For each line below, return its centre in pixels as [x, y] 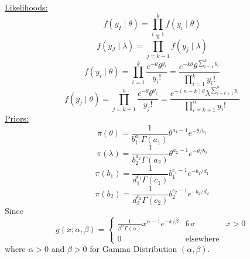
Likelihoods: [26, 7]
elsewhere [202, 239]
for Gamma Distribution [133, 249]
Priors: [17, 118]
